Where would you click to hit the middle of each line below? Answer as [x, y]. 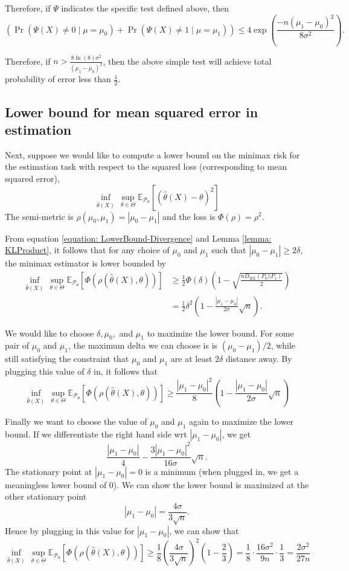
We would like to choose [50, 333]
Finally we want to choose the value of [76, 421]
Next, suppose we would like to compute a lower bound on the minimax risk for [152, 154]
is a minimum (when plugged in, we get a [222, 471]
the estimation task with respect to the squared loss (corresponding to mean [146, 166]
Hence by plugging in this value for [70, 530]
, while [283, 345]
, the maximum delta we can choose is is [143, 345]
